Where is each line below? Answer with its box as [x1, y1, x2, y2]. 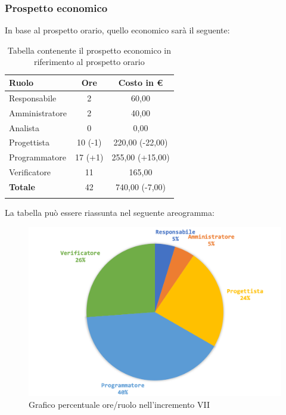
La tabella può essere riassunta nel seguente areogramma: [5, 206, 214, 219]
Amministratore [9, 106, 67, 119]
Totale [9, 180, 35, 193]
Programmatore [9, 151, 66, 163]
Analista [9, 121, 40, 134]
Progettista [9, 136, 49, 148]
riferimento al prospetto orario [33, 55, 145, 68]
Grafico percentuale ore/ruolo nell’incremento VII [29, 398, 210, 411]
